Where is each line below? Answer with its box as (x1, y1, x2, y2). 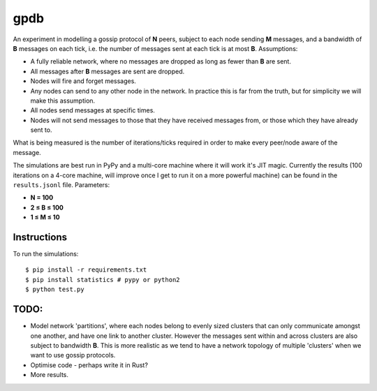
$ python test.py (25, 286, 84, 293)
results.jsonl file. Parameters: (13, 181, 110, 189)
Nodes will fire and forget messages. (30, 77, 136, 85)
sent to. (30, 126, 52, 134)
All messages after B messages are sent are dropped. (30, 67, 185, 75)
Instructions (13, 231, 68, 243)
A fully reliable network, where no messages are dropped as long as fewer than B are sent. (30, 57, 291, 66)
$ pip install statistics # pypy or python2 (25, 276, 181, 283)
